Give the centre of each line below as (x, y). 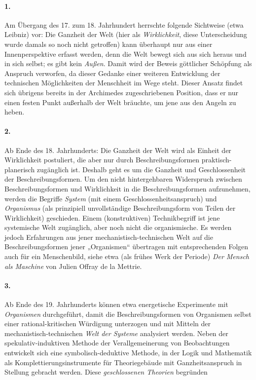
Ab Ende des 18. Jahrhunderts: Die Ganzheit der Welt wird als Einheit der (118, 150)
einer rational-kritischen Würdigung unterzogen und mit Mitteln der (108, 323)
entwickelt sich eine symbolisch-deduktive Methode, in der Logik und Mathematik (128, 353)
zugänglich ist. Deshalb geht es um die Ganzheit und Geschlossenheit (141, 169)
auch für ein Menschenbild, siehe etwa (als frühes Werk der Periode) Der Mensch (127, 256)
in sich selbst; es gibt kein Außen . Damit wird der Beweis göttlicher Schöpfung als (128, 63)
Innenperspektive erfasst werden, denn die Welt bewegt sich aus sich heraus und (126, 54)
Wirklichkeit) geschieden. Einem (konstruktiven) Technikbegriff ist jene (112, 217)
